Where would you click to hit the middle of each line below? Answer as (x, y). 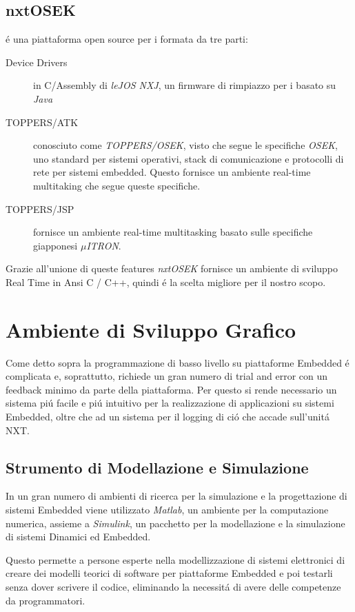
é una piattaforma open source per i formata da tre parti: (127, 39)
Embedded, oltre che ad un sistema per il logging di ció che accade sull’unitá (168, 417)
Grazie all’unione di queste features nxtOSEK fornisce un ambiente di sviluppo (172, 268)
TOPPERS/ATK (42, 122)
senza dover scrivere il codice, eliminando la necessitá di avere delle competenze (173, 586)
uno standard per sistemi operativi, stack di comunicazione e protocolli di (189, 158)
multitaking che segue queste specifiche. (117, 185)
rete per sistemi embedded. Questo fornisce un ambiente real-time (172, 172)
